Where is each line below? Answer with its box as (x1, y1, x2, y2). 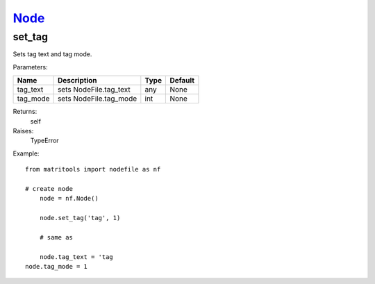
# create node (25, 185, 73, 192)
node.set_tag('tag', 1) (39, 214, 121, 222)
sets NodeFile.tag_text (57, 85, 131, 94)
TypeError (30, 136, 59, 145)
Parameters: (12, 62, 48, 71)
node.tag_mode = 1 (25, 262, 88, 271)
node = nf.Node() (39, 194, 99, 203)
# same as (39, 233, 73, 241)
